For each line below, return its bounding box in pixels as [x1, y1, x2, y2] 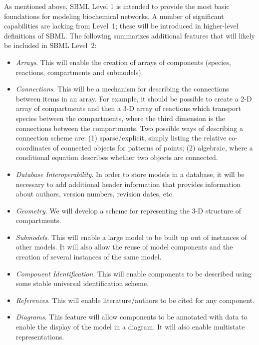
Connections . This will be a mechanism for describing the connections [15, 83, 229, 94]
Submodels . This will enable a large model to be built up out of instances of [15, 231, 247, 242]
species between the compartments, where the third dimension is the [15, 112, 226, 123]
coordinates [15, 142, 51, 152]
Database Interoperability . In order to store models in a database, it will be [15, 168, 245, 179]
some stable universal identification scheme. [15, 278, 149, 288]
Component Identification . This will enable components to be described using [15, 268, 252, 278]
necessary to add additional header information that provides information [15, 178, 241, 189]
